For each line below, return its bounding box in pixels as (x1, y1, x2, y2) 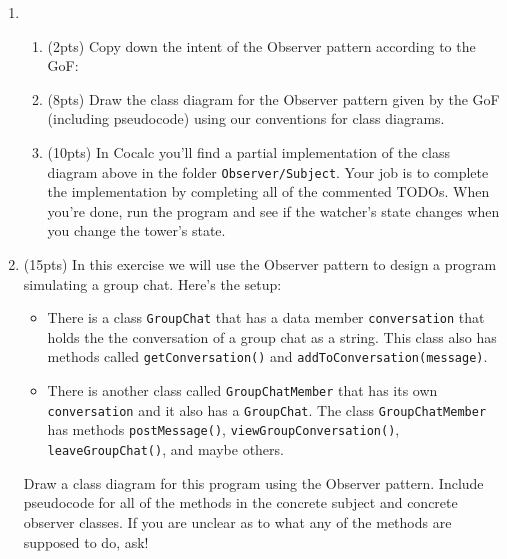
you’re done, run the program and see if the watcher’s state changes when (47, 200, 500, 221)
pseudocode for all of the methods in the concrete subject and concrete (23, 492, 458, 513)
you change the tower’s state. (47, 220, 226, 241)
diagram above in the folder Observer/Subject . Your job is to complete (47, 161, 489, 182)
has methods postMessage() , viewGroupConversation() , (47, 419, 400, 440)
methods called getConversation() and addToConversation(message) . (47, 346, 488, 367)
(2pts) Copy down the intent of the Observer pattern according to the (47, 35, 476, 56)
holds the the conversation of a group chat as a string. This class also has (47, 326, 497, 347)
